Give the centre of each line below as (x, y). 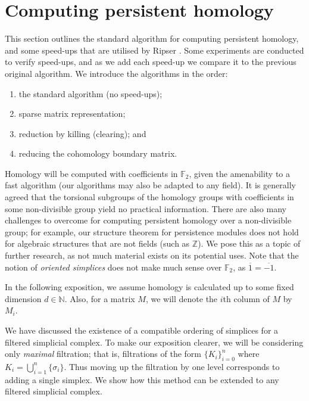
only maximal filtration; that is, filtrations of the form (103, 354)
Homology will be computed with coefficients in (91, 173)
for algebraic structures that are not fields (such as (97, 243)
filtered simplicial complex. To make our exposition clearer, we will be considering (154, 342)
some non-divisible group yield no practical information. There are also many (146, 208)
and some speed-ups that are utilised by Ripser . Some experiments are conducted (154, 50)
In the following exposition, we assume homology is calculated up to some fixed (149, 287)
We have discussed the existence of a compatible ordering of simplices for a (142, 330)
